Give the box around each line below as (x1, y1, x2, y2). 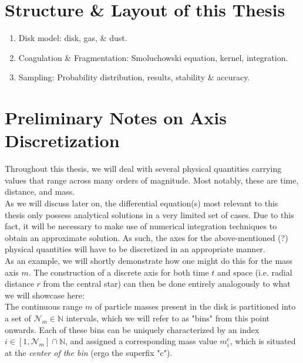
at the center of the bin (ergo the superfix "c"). (5, 347, 173, 359)
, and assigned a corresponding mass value (65, 335, 217, 347)
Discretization (5, 128, 120, 152)
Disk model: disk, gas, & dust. (18, 32, 127, 44)
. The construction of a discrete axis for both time (28, 266, 209, 278)
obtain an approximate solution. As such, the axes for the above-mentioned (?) (5, 231, 288, 243)
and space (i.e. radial (217, 266, 292, 278)
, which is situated (230, 335, 296, 347)
